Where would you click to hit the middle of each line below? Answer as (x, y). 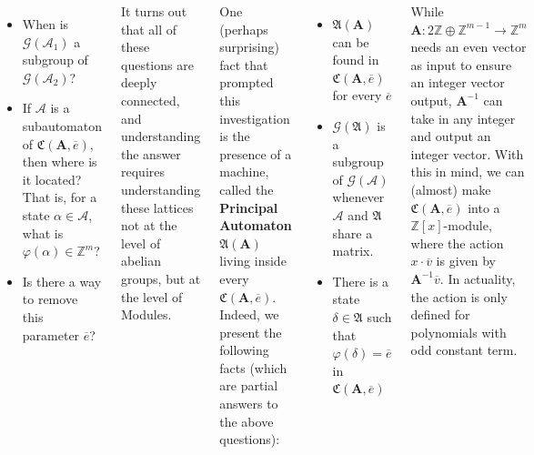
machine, (244, 172)
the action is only (459, 296)
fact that (244, 64)
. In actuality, (478, 278)
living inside (253, 261)
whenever (358, 197)
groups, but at (161, 278)
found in (356, 60)
